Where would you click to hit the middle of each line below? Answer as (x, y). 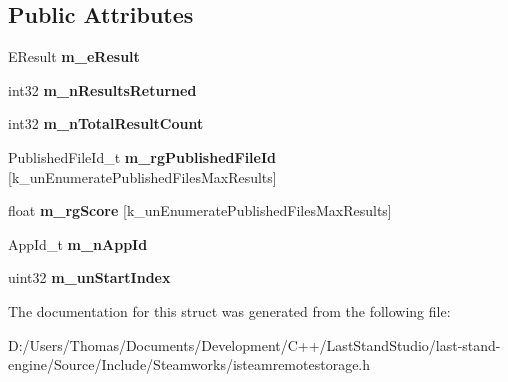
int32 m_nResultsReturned (102, 89)
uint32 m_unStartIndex (89, 277)
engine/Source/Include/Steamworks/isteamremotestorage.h (189, 364)
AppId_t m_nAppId (78, 243)
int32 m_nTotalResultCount (106, 123)
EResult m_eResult (74, 56)
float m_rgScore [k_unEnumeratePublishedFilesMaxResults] (200, 210)
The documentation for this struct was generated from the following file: (229, 310)
